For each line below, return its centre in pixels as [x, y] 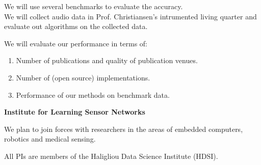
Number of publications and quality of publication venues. [107, 60]
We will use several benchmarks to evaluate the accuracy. [94, 6]
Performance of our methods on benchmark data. [93, 94]
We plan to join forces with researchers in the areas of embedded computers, [124, 129]
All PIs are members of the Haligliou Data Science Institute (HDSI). [111, 156]
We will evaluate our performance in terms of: [76, 43]
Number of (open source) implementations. [83, 77]
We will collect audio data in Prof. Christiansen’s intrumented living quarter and [130, 16]
